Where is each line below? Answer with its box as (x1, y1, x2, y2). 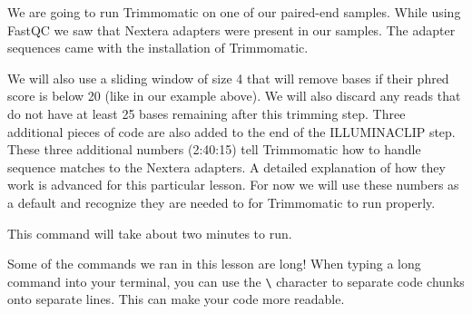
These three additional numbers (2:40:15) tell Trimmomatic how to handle (7, 140, 421, 159)
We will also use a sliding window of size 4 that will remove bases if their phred (7, 68, 449, 87)
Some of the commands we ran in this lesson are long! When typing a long (7, 254, 421, 273)
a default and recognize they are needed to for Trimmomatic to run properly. (7, 192, 436, 211)
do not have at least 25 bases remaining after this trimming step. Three (7, 103, 406, 123)
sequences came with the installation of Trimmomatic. (7, 38, 309, 57)
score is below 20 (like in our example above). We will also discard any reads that (7, 86, 461, 105)
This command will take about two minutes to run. (7, 223, 292, 242)
